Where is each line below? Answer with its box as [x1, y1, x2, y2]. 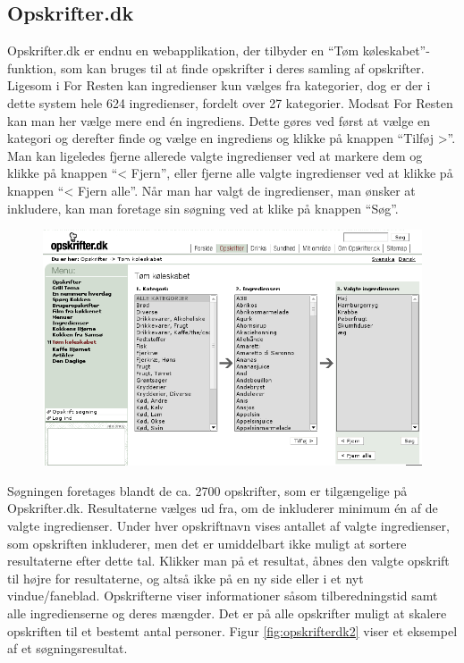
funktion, [7, 58, 57, 77]
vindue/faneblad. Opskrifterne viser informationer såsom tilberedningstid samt [7, 586, 438, 605]
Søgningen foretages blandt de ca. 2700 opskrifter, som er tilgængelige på [7, 481, 408, 499]
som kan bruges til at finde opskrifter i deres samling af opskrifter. [60, 58, 425, 77]
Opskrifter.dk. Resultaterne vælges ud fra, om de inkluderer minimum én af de [7, 499, 438, 517]
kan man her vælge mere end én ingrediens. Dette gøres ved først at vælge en [7, 111, 431, 130]
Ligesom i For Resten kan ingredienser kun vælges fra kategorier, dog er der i [7, 76, 431, 95]
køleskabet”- [362, 41, 430, 60]
